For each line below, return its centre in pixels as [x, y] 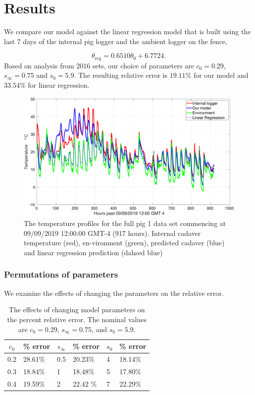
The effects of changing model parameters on [77, 310]
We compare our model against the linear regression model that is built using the [127, 31]
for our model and [221, 75]
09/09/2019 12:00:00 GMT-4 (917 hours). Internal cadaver [112, 233]
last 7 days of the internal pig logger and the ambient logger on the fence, [116, 41]
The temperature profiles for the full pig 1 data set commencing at [125, 223]
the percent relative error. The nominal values [77, 319]
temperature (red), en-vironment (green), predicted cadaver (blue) [124, 243]
